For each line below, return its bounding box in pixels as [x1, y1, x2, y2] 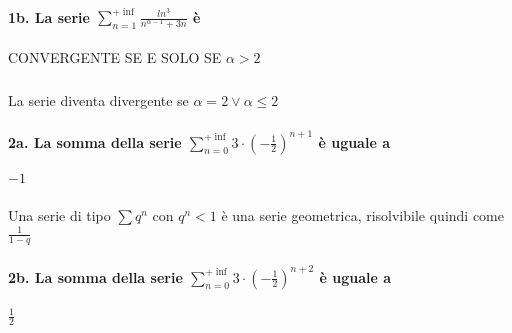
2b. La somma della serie [8, 266, 183, 287]
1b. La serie [8, 6, 90, 27]
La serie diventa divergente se [8, 89, 189, 110]
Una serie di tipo [8, 205, 111, 226]
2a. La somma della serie [8, 131, 182, 152]
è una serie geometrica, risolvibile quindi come [221, 205, 504, 226]
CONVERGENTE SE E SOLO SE [8, 46, 222, 67]
